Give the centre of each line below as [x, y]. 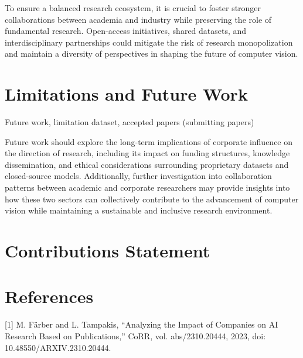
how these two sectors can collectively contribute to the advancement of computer [152, 199]
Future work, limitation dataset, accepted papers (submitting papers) [130, 122]
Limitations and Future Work [126, 94]
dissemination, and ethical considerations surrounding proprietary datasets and [147, 164]
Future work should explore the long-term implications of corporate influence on [149, 141]
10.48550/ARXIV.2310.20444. [58, 347]
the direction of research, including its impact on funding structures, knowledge [147, 153]
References [49, 296]
